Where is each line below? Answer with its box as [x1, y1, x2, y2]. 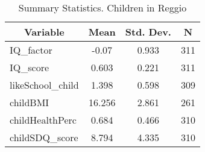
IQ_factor [10, 43, 52, 57]
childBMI [10, 95, 49, 109]
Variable [24, 25, 65, 39]
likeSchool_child [10, 78, 79, 92]
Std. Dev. [125, 25, 171, 39]
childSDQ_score [10, 130, 78, 144]
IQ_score [10, 60, 49, 74]
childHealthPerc [10, 113, 77, 127]
